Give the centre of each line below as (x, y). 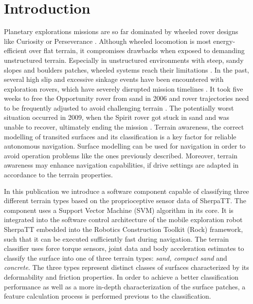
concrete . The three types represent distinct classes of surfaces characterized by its (126, 267)
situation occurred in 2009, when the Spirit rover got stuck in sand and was (117, 117)
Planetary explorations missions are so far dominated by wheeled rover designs (121, 31)
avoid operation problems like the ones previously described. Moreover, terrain (121, 155)
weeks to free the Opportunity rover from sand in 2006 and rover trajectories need (126, 98)
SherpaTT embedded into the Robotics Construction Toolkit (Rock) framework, (124, 229)
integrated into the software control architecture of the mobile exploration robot (123, 219)
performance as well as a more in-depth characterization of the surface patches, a (125, 286)
